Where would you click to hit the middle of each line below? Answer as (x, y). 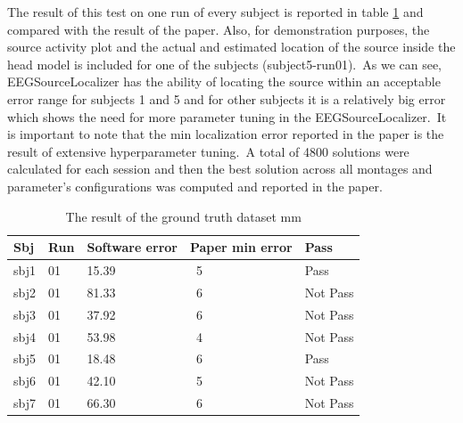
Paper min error (241, 247)
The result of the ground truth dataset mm (183, 216)
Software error (132, 247)
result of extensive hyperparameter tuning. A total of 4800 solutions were (208, 151)
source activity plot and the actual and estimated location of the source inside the (231, 47)
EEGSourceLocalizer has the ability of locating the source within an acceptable (224, 81)
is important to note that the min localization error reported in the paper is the (226, 134)
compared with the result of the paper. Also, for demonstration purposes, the (219, 29)
